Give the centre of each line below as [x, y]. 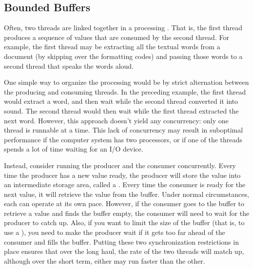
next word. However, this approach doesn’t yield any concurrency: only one [116, 120]
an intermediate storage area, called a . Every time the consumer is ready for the [125, 184]
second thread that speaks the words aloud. [69, 66]
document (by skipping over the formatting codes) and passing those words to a [123, 56]
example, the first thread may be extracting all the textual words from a [112, 47]
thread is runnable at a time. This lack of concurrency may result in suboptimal [124, 130]
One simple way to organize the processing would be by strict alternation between [126, 82]
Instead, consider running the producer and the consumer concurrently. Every [120, 165]
